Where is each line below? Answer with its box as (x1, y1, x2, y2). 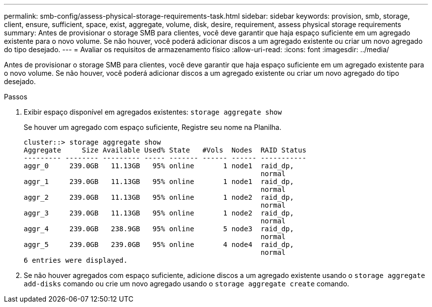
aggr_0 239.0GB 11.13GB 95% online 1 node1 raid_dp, (24, 162, 294, 170)
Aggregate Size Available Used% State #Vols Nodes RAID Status (24, 146, 307, 154)
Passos (4, 92, 28, 101)
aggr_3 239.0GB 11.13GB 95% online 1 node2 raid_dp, (24, 209, 294, 217)
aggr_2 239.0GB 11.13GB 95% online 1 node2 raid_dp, (24, 193, 294, 201)
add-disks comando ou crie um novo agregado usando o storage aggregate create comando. (24, 279, 349, 288)
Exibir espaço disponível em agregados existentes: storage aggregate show (24, 108, 282, 116)
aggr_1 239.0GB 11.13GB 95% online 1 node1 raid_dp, (24, 178, 294, 185)
